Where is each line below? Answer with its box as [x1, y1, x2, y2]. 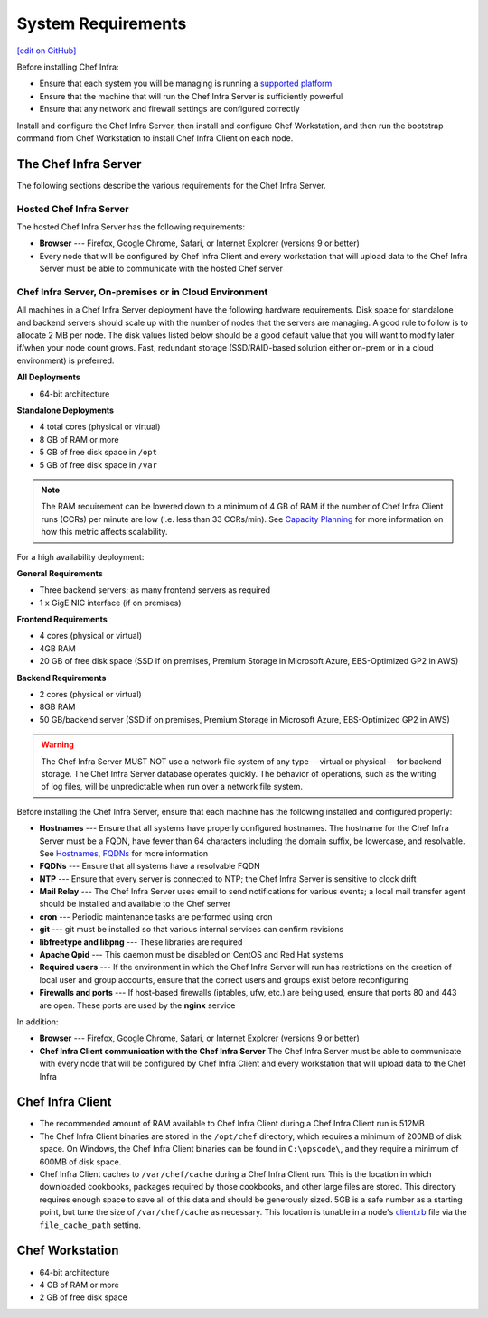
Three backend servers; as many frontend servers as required [39, 584, 271, 595]
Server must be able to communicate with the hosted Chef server [39, 263, 284, 275]
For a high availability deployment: [16, 551, 145, 562]
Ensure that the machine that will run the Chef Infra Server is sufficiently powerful [39, 90, 343, 101]
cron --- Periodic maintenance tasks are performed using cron [39, 911, 273, 921]
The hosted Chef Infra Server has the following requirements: [16, 221, 246, 232]
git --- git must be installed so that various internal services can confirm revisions [39, 924, 344, 935]
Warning [41, 739, 74, 750]
